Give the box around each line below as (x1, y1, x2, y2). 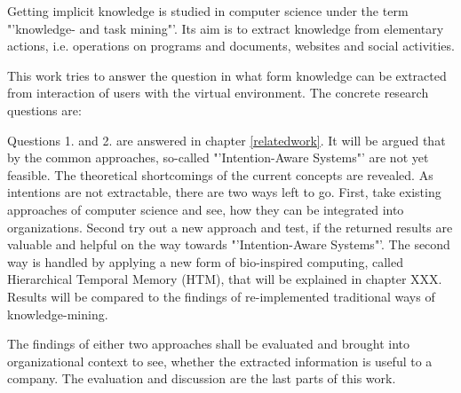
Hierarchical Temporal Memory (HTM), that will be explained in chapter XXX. (7, 270, 442, 288)
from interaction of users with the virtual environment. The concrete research (7, 83, 429, 102)
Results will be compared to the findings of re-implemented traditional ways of (7, 287, 435, 305)
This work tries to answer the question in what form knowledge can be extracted (7, 66, 447, 84)
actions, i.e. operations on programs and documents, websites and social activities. (7, 36, 455, 55)
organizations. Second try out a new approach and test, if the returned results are (7, 217, 453, 236)
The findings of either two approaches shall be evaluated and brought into (7, 334, 410, 353)
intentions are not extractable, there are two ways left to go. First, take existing (7, 183, 441, 201)
